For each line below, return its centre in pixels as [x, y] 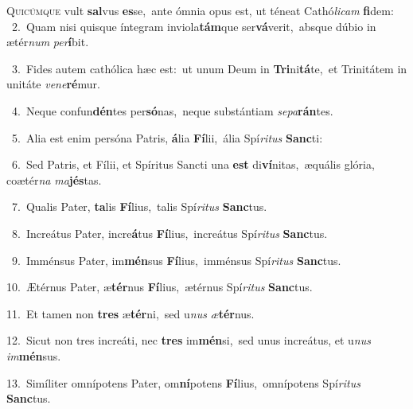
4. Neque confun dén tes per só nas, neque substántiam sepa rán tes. [172, 110]
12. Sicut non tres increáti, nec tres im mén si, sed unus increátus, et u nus [189, 340]
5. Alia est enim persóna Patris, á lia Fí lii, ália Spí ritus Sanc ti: [167, 137]
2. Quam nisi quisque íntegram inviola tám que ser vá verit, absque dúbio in [194, 26]
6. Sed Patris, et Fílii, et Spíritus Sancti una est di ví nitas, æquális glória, [193, 164]
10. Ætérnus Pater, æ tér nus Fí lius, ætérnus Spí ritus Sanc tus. [160, 287]
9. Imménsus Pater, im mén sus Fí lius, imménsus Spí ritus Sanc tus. [176, 260]
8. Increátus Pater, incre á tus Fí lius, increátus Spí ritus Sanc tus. [169, 233]
